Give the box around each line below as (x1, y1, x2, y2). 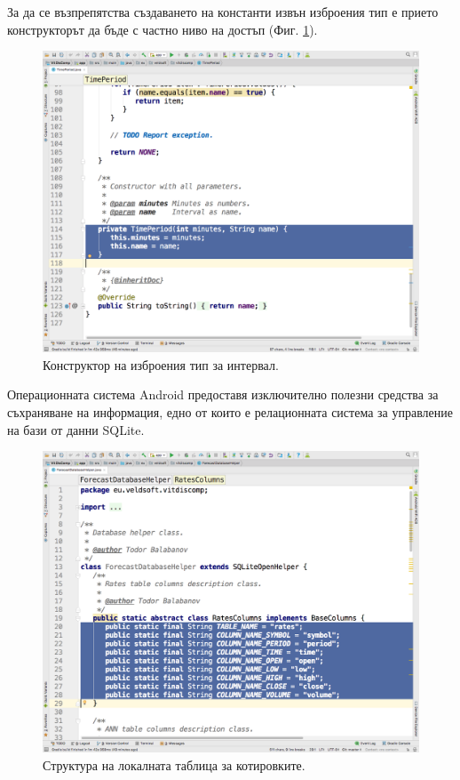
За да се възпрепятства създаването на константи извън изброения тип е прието (7, 3, 439, 20)
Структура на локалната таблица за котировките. (43, 755, 305, 774)
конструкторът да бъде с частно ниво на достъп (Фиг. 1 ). (7, 20, 318, 38)
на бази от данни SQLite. (7, 420, 145, 438)
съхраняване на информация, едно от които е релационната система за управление (7, 403, 453, 422)
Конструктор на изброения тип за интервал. (43, 355, 279, 374)
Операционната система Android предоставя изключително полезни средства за (7, 385, 439, 404)
